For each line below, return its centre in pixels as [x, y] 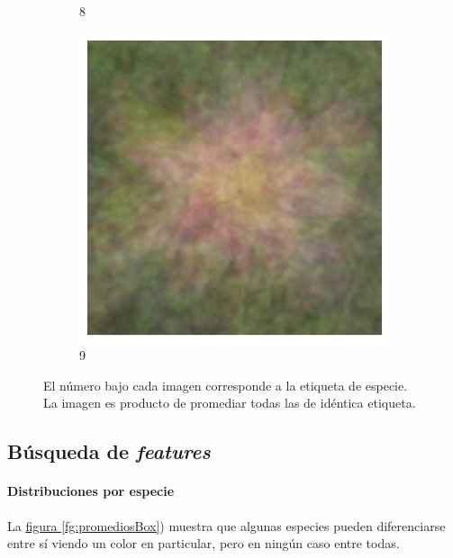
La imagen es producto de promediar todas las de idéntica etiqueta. [230, 403]
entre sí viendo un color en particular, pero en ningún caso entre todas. [204, 543]
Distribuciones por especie [91, 491]
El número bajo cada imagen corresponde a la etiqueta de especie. [226, 385]
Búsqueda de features [109, 451]
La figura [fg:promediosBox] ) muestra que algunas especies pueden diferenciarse [226, 525]
